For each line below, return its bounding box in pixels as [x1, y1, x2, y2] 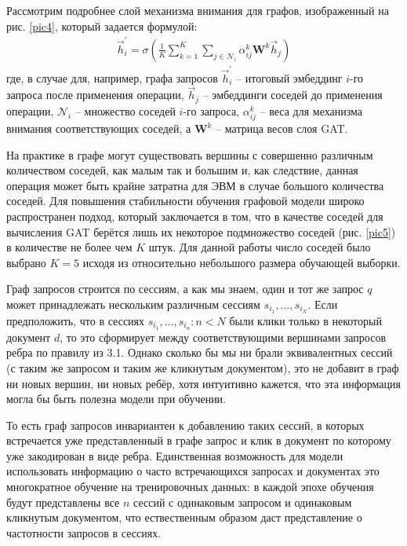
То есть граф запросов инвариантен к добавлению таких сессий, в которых [6, 416, 365, 433]
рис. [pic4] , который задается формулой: [6, 17, 198, 34]
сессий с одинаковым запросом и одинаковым [133, 493, 352, 510]
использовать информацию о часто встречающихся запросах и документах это [6, 463, 380, 479]
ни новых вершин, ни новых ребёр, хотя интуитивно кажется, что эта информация [6, 375, 401, 391]
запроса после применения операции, [6, 86, 184, 103]
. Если [307, 296, 338, 313]
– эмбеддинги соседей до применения [202, 86, 383, 103]
